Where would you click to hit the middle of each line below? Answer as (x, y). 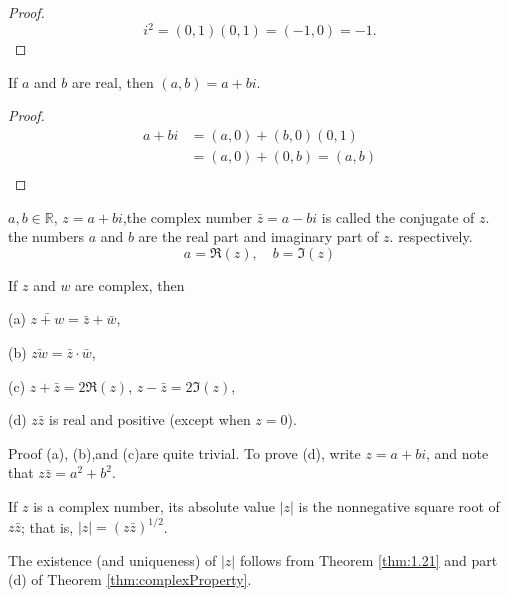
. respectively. (431, 236)
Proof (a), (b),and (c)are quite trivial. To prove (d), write (184, 452)
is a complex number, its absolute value (154, 505)
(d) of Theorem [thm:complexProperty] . (130, 579)
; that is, (47, 526)
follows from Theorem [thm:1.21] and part (368, 559)
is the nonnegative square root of (399, 505)
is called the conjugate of (398, 216)
